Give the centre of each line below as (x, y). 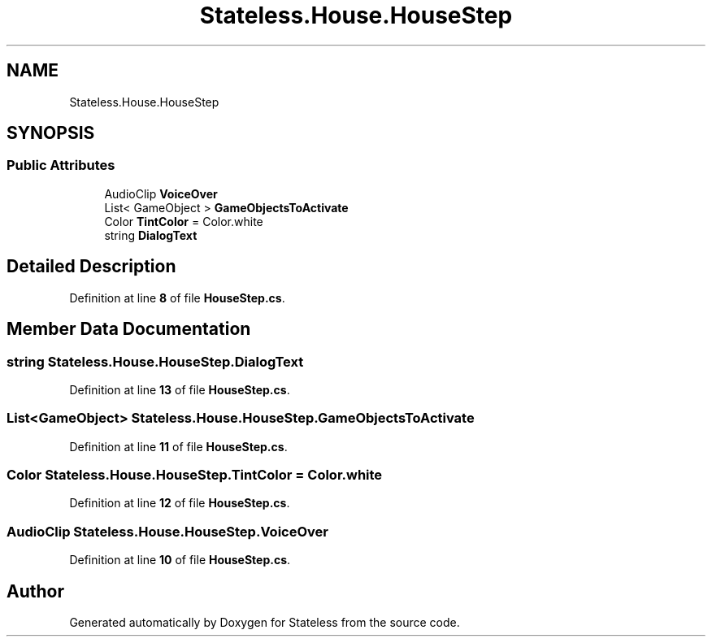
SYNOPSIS (51, 133)
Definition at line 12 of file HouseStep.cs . (180, 503)
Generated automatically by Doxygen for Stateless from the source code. (265, 622)
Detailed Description (91, 267)
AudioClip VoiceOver (161, 193)
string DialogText (151, 235)
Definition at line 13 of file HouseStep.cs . (180, 389)
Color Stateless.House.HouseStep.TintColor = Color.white (195, 475)
